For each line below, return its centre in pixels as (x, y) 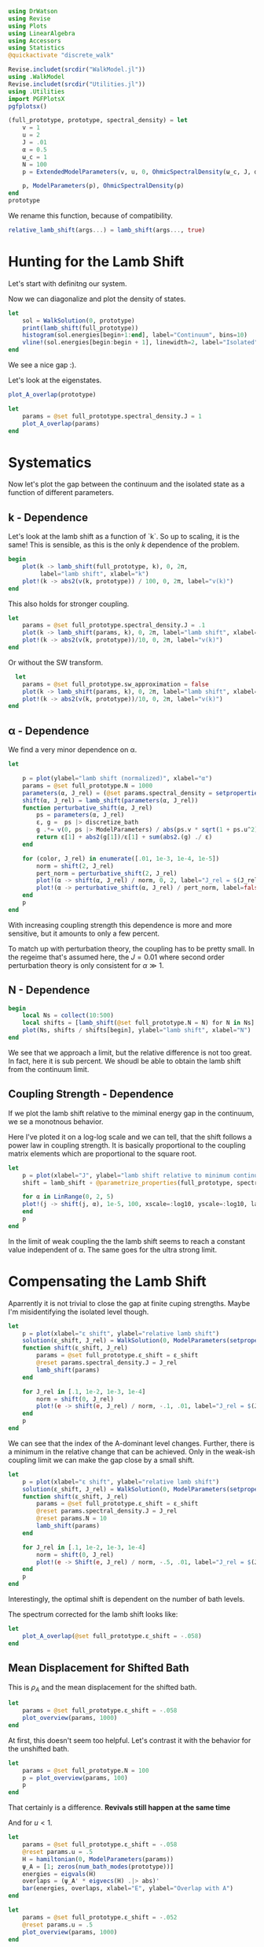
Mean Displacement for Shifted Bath (99, 1668)
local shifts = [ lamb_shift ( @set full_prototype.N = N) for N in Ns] (139, 1023)
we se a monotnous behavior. (56, 1121)
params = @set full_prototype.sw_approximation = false (116, 684)
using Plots (27, 26)
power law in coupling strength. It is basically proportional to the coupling (127, 1145)
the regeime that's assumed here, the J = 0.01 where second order (117, 957)
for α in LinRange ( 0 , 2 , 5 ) (68, 1197)
